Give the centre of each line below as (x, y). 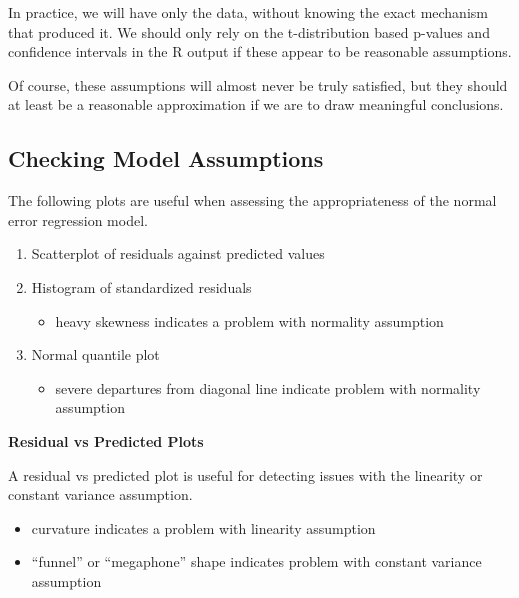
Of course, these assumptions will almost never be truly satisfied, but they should (258, 84)
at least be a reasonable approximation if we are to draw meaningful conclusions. (256, 104)
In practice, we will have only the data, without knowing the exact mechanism (248, 12)
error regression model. (78, 219)
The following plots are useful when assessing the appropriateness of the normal (252, 200)
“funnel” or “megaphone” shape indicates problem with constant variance (256, 561)
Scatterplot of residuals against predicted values (178, 253)
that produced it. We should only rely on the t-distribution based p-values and (249, 31)
